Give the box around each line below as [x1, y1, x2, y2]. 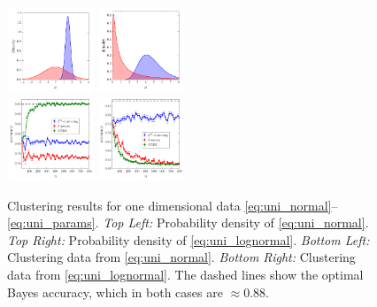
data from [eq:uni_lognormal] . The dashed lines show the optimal [7, 265, 364, 284]
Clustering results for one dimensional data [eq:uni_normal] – [7, 196, 338, 214]
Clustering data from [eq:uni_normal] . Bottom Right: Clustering [7, 248, 356, 266]
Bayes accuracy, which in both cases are [7, 282, 223, 301]
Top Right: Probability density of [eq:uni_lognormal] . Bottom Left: [7, 230, 370, 249]
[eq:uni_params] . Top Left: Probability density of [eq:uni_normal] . [7, 213, 369, 232]
